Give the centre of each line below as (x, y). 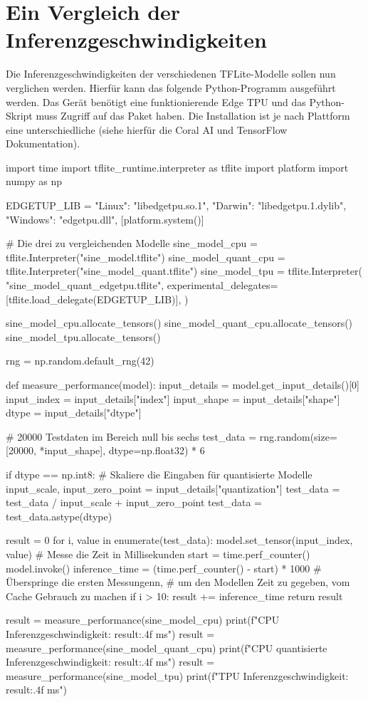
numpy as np (34, 181)
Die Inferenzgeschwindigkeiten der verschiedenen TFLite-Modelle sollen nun (171, 74)
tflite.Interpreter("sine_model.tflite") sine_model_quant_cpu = (146, 257)
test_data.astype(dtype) (59, 516)
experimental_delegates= (222, 285)
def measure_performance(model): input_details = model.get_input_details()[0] (183, 384)
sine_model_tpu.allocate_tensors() (83, 336)
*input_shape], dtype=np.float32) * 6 (122, 450)
